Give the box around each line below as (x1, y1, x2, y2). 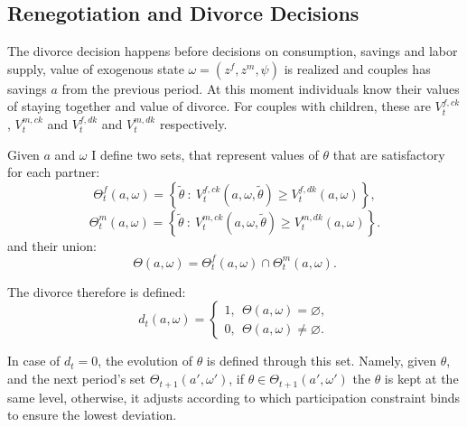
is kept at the (384, 369, 459, 388)
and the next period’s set (7, 369, 146, 388)
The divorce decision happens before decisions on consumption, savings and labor (7, 42, 458, 60)
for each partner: (7, 162, 100, 181)
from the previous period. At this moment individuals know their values (61, 79, 460, 97)
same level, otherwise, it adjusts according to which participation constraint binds (7, 387, 461, 406)
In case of (7, 351, 61, 370)
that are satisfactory (332, 144, 445, 163)
